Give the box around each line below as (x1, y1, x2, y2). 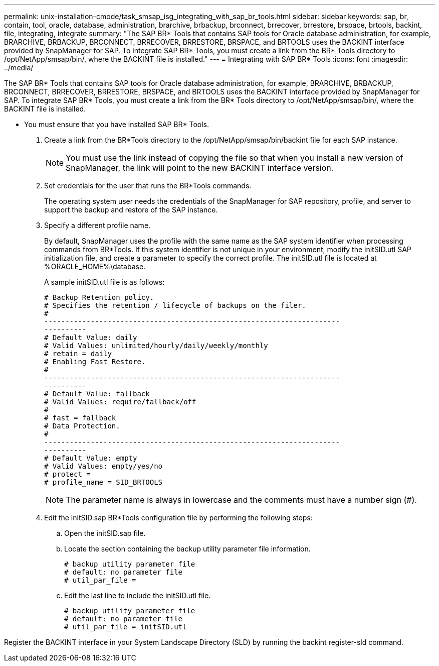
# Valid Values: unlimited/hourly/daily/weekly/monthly (44, 342, 268, 350)
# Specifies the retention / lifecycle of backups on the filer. (44, 301, 306, 309)
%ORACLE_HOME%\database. (44, 262, 146, 271)
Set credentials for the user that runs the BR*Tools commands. (44, 181, 252, 190)
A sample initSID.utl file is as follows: (44, 278, 165, 286)
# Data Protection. (44, 422, 120, 430)
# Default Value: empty (44, 454, 137, 462)
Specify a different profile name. (44, 221, 151, 230)
